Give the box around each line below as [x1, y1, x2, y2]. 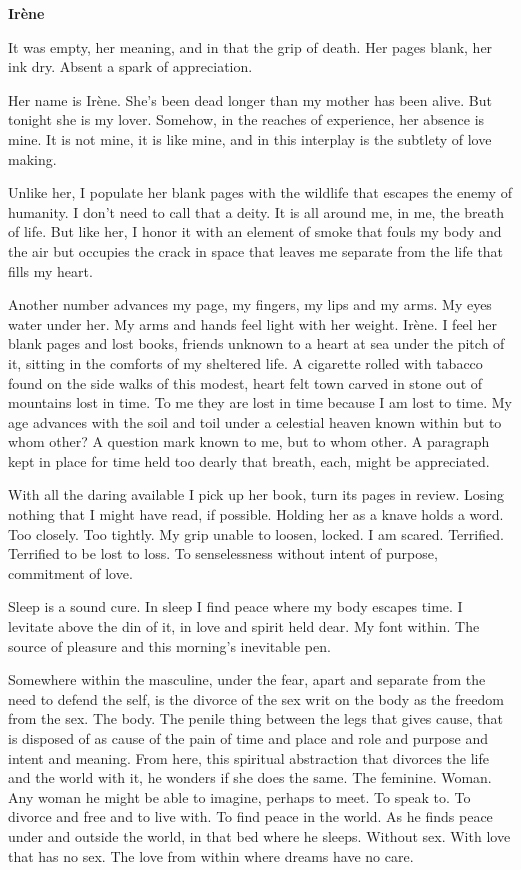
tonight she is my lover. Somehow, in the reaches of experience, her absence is [8, 109, 485, 130]
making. [8, 148, 57, 169]
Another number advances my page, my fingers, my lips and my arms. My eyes [8, 294, 492, 315]
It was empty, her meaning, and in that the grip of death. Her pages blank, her [8, 36, 493, 57]
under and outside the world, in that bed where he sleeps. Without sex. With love [8, 825, 511, 846]
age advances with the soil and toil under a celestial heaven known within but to [8, 411, 502, 432]
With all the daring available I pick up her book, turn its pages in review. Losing [8, 484, 505, 505]
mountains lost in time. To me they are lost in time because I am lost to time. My [8, 392, 512, 413]
